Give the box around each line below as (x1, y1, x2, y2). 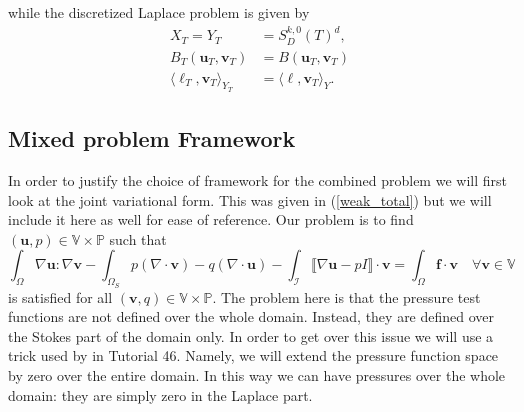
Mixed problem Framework (8, 123, 296, 154)
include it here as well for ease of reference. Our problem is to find (8, 209, 414, 230)
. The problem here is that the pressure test (212, 286, 481, 307)
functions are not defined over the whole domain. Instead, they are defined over (8, 306, 495, 327)
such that (109, 228, 167, 249)
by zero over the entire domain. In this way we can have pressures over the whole (8, 364, 506, 385)
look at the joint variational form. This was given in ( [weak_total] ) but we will (8, 189, 492, 210)
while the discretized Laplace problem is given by (8, 2, 310, 22)
